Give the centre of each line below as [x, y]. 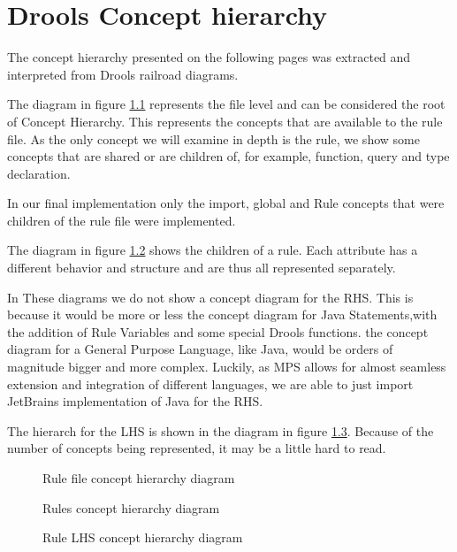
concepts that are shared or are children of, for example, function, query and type [228, 156]
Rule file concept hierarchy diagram [139, 478]
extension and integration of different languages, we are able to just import [210, 383]
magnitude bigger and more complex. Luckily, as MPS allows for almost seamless [227, 367]
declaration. [39, 173]
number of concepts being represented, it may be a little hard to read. [197, 448]
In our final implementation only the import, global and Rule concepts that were [226, 203]
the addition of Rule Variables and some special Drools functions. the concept [218, 331]
